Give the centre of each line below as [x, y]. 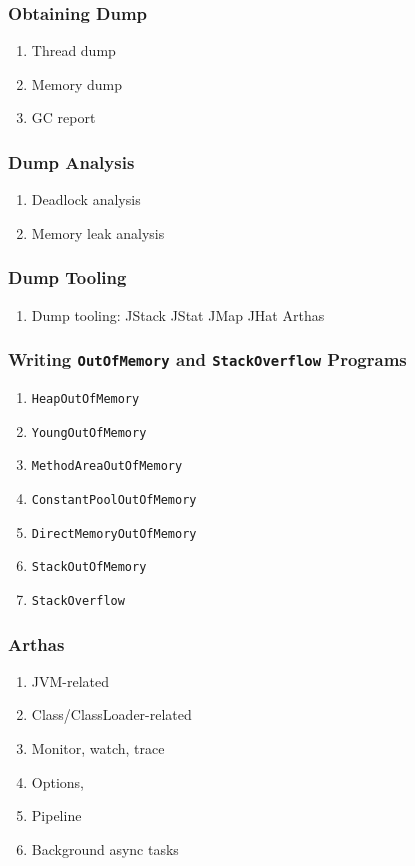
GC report [63, 117]
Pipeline [56, 815]
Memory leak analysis [98, 232]
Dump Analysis [71, 161]
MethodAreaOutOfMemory [107, 466]
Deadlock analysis [86, 199]
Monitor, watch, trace [98, 748]
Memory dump [77, 83]
